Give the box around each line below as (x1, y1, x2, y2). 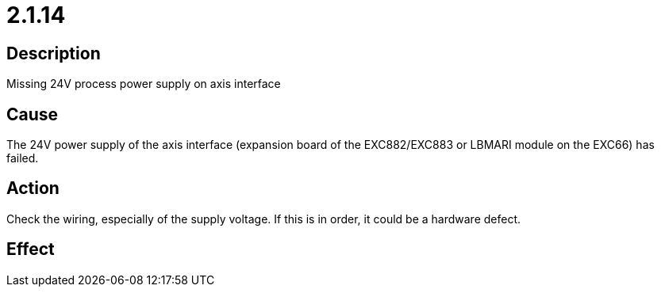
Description (6, 43, 101, 63)
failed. (6, 151, 39, 166)
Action (6, 178, 60, 199)
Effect (6, 239, 55, 260)
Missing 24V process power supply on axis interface (6, 77, 281, 91)
